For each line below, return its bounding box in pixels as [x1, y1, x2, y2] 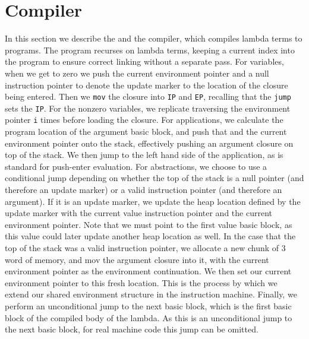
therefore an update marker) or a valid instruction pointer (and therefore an [5, 183, 282, 196]
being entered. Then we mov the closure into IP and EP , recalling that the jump [5, 90, 291, 103]
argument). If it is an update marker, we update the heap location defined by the [5, 195, 301, 207]
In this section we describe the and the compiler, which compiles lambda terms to [5, 32, 302, 45]
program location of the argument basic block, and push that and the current [5, 125, 287, 138]
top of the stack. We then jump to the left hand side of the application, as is [5, 148, 283, 161]
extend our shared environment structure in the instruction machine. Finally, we [5, 288, 297, 300]
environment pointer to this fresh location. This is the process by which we [5, 276, 278, 289]
